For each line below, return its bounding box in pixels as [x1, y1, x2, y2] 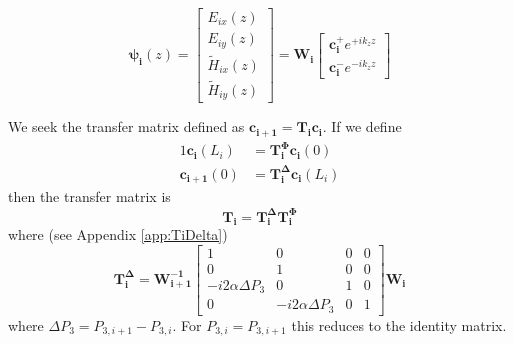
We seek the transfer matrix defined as [8, 116, 245, 137]
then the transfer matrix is [8, 186, 171, 207]
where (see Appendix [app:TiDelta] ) [8, 224, 228, 245]
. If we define [322, 116, 402, 137]
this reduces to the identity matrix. [291, 314, 507, 335]
